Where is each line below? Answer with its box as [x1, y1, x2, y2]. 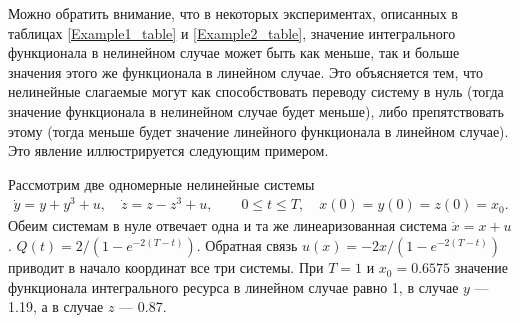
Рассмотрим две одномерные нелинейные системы [8, 173, 315, 194]
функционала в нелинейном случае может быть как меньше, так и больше [8, 42, 460, 63]
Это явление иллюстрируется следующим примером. [8, 140, 329, 161]
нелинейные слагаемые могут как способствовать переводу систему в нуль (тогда [8, 81, 504, 102]
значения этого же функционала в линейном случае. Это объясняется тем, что [8, 61, 483, 82]
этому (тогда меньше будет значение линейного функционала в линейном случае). [8, 120, 509, 141]
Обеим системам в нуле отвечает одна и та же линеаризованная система [8, 215, 448, 236]
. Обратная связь [196, 235, 298, 256]
